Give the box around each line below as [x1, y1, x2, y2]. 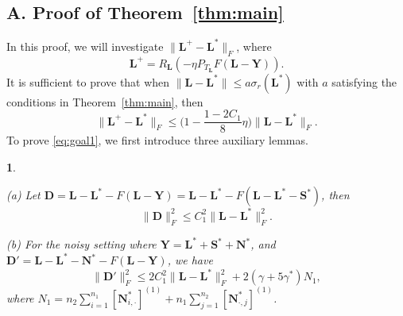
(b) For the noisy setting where [6, 236, 157, 252]
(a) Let [6, 187, 41, 203]
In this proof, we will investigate [6, 37, 164, 54]
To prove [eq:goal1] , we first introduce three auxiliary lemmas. [6, 132, 308, 148]
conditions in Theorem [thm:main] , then [6, 93, 203, 110]
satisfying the [331, 73, 397, 90]
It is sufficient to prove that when [6, 73, 170, 90]
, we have [167, 252, 213, 268]
